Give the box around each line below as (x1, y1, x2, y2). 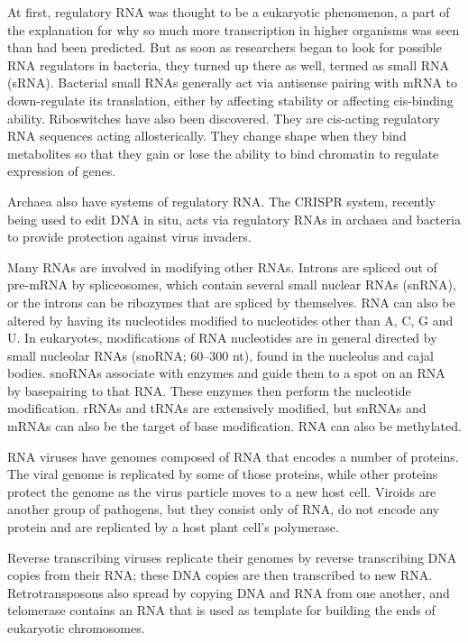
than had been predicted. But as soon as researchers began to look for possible (7, 38, 442, 57)
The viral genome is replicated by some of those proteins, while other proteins (7, 464, 438, 483)
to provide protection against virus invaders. (7, 227, 252, 246)
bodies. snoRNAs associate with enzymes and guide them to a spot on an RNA (7, 363, 445, 382)
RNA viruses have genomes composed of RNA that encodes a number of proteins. (7, 446, 459, 465)
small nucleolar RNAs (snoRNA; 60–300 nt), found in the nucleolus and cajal (7, 345, 434, 364)
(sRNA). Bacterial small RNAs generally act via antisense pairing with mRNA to (7, 73, 458, 92)
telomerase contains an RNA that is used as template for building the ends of (7, 601, 436, 620)
